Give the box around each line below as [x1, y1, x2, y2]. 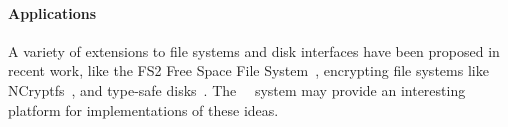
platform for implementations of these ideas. [8, 99, 279, 120]
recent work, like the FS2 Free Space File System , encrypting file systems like [8, 60, 489, 81]
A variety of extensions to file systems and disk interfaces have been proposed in [8, 40, 500, 61]
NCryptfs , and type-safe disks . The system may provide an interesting [8, 79, 466, 100]
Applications [8, 2, 97, 23]
